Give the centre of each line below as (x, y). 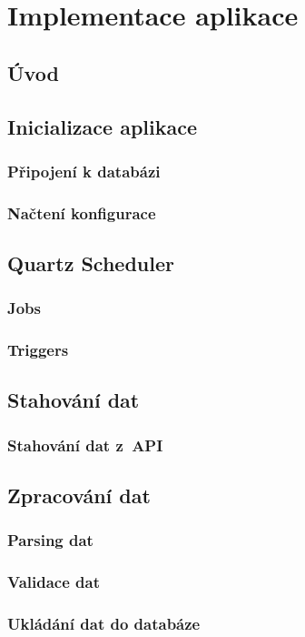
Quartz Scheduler (91, 263)
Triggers (38, 350)
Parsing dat (50, 540)
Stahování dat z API (85, 445)
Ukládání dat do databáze (104, 624)
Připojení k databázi (84, 171)
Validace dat (54, 582)
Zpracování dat (79, 495)
